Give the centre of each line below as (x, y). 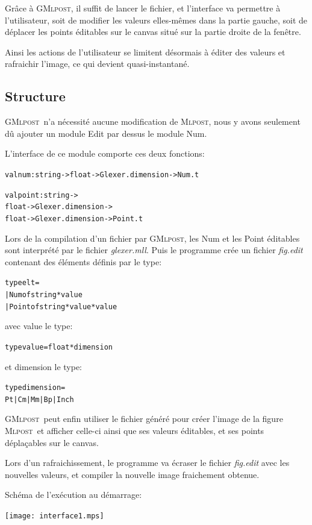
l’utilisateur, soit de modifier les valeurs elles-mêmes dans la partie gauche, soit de (156, 20)
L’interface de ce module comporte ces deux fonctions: (105, 153)
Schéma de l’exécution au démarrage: (73, 495)
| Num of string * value (44, 295)
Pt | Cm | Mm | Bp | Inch (39, 399)
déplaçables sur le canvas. (52, 442)
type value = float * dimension (59, 347)
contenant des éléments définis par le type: (83, 261)
